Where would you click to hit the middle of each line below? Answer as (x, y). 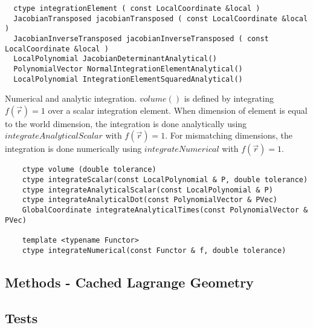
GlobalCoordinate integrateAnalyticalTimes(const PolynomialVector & (165, 210)
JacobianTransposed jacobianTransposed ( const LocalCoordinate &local (161, 18)
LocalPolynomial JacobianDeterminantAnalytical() (115, 59)
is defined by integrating (229, 98)
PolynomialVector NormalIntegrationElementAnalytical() (128, 69)
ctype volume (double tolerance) (89, 170)
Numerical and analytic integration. (71, 98)
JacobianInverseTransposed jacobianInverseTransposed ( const (141, 38)
